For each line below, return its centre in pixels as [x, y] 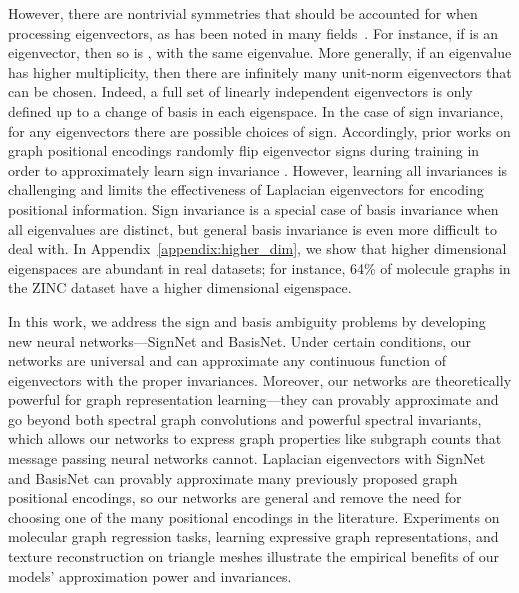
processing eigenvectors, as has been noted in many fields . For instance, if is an [253, 32]
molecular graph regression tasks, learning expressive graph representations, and [253, 536]
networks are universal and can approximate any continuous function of [227, 360]
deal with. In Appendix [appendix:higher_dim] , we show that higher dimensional [257, 248]
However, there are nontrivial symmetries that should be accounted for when [243, 13]
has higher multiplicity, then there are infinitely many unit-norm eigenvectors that [260, 71]
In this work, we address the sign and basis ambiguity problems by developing [247, 320]
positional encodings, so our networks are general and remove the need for [235, 497]
